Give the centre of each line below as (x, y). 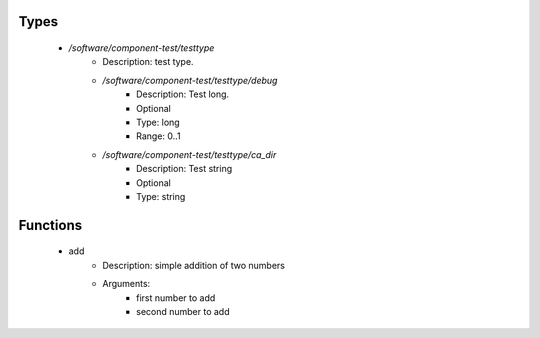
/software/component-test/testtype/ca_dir (189, 154)
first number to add (176, 297)
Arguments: (126, 284)
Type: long (158, 122)
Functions (50, 225)
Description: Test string (184, 169)
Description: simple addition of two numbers (193, 265)
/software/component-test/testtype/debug (190, 80)
